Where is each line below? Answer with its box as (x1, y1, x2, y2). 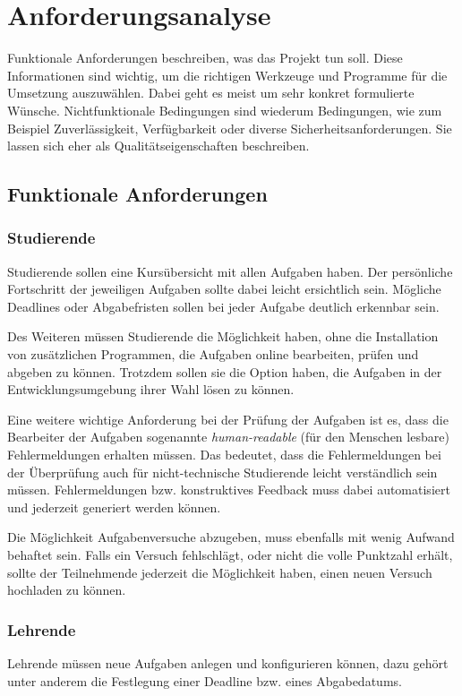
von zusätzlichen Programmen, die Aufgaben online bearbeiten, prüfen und (7, 345, 419, 364)
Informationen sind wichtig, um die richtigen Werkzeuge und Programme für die (7, 65, 448, 84)
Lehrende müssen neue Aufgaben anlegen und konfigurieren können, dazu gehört (7, 654, 449, 672)
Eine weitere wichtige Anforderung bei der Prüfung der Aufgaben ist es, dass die (7, 409, 449, 428)
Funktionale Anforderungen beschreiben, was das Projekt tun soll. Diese (7, 48, 403, 67)
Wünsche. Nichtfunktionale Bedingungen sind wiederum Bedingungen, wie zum (7, 100, 442, 119)
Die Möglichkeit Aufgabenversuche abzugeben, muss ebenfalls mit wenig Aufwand (7, 528, 455, 546)
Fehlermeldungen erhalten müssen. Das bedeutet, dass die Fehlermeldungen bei (7, 445, 441, 464)
